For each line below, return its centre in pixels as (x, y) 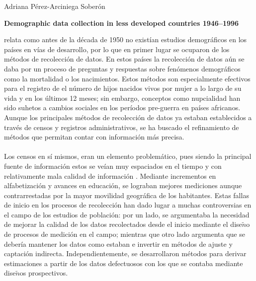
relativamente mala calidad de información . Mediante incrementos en (110, 176)
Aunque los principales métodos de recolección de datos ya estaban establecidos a (128, 117)
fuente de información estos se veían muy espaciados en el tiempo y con (113, 166)
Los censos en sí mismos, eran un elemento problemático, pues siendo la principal (128, 156)
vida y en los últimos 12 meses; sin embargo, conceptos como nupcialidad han (122, 98)
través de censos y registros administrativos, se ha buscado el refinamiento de (122, 127)
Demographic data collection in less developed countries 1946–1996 (122, 23)
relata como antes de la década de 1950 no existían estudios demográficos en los (126, 39)
